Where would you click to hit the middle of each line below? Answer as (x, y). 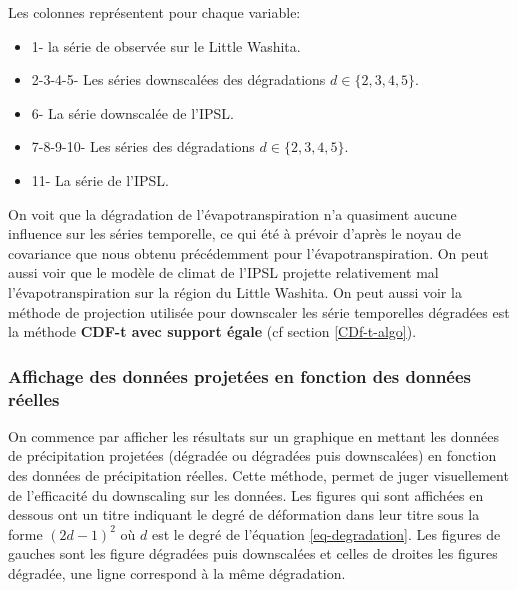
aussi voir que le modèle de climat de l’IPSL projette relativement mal (223, 272)
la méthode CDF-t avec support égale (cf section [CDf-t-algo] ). (212, 331)
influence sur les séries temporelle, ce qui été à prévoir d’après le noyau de (234, 233)
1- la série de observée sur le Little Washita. (166, 45)
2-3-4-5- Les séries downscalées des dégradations (178, 79)
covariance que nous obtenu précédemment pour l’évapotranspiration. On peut (248, 252)
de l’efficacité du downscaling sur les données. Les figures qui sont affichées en (246, 494)
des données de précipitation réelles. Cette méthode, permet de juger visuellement (258, 475)
